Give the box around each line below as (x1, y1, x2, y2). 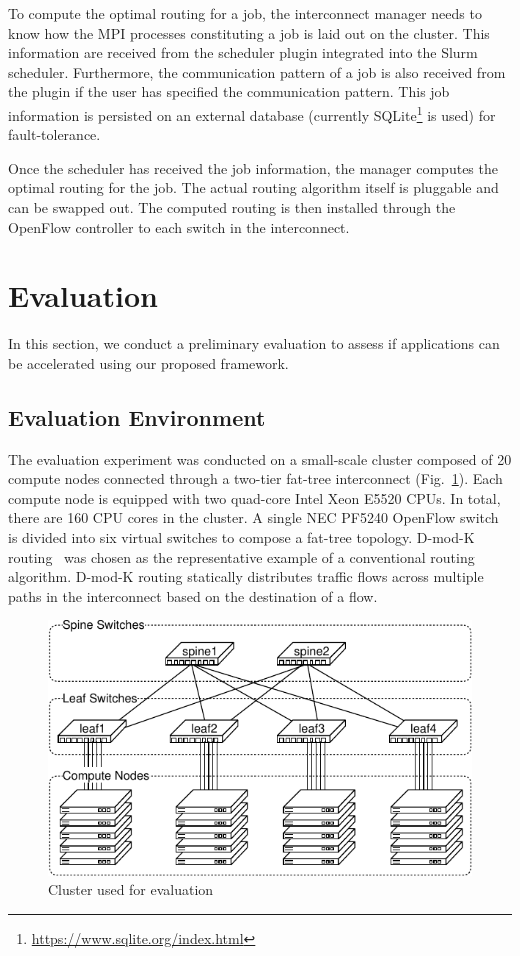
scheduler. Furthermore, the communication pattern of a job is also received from (8, 61, 506, 82)
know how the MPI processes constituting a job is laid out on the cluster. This (8, 22, 490, 43)
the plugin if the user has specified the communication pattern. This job (8, 81, 450, 102)
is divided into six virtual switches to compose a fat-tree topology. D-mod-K (8, 527, 475, 548)
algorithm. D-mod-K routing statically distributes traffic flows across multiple (8, 566, 484, 587)
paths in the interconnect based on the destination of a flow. (8, 585, 378, 606)
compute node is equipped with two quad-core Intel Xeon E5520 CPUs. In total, (8, 487, 501, 508)
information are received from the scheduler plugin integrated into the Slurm (8, 42, 478, 63)
